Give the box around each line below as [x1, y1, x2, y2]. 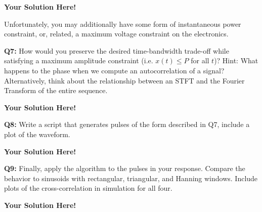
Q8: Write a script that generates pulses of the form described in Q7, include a [4, 119, 250, 130]
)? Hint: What [214, 55, 258, 66]
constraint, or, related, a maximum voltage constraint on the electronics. [4, 28, 229, 39]
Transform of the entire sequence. [4, 85, 108, 96]
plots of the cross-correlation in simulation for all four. [4, 183, 172, 193]
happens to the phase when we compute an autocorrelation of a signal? [4, 65, 225, 75]
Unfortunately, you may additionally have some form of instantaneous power [4, 18, 241, 29]
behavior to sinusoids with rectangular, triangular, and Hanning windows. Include [4, 173, 258, 183]
